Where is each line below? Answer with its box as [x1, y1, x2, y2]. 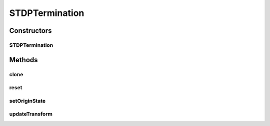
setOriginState [9, 97, 46, 104]
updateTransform [9, 111, 52, 118]
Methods [9, 55, 38, 64]
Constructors [9, 26, 52, 35]
